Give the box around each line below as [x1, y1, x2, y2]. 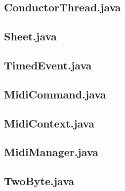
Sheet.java [4, 29, 57, 44]
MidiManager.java [4, 144, 98, 159]
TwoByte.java [4, 173, 75, 189]
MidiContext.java [4, 115, 94, 130]
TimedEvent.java [4, 57, 92, 72]
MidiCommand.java [4, 86, 106, 101]
